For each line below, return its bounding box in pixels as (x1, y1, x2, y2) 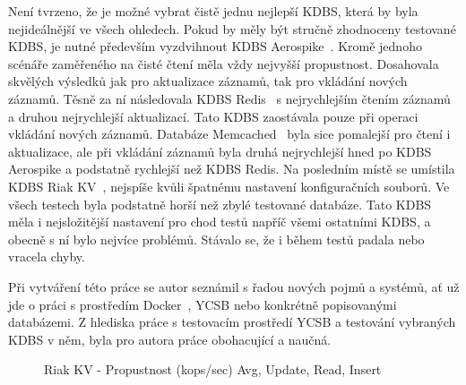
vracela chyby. (8, 247, 85, 266)
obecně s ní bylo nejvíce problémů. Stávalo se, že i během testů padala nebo (8, 229, 425, 248)
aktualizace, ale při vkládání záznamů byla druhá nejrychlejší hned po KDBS (8, 141, 432, 160)
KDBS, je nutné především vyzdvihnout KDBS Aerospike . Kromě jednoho (8, 37, 422, 56)
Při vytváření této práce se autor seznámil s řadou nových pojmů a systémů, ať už (8, 277, 460, 295)
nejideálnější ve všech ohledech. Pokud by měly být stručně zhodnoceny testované (8, 19, 456, 38)
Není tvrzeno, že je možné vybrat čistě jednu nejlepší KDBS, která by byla (8, 2, 419, 20)
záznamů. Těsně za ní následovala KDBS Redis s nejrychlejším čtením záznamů (8, 89, 451, 107)
